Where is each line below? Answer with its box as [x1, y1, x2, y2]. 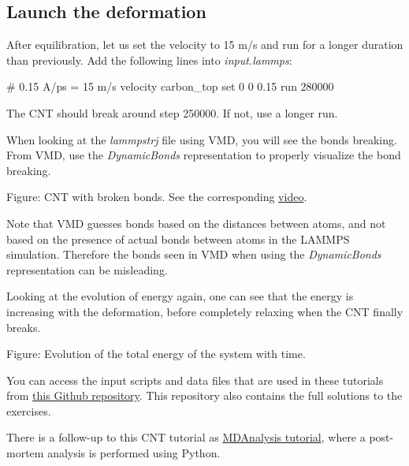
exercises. [6, 402, 51, 419]
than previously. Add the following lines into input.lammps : [6, 51, 292, 68]
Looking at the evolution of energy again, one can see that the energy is [6, 288, 354, 304]
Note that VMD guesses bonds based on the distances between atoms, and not [6, 214, 386, 231]
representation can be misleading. [6, 261, 168, 278]
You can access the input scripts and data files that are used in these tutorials [6, 371, 384, 388]
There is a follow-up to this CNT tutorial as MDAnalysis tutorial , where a [6, 429, 366, 445]
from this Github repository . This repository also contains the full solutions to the [6, 387, 403, 404]
